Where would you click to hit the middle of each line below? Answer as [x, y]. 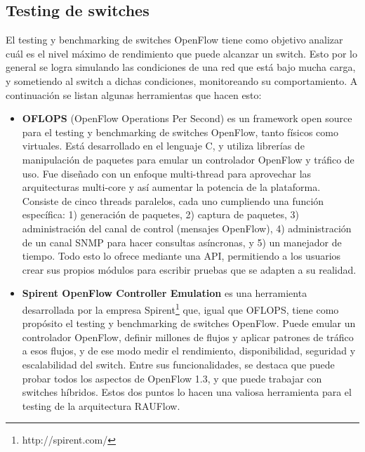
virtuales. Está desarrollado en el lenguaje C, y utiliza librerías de [163, 146]
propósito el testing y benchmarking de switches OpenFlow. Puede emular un [189, 323]
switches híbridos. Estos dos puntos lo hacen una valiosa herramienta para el [187, 392]
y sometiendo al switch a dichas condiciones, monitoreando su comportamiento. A [182, 80]
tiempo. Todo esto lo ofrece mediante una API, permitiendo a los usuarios [181, 256]
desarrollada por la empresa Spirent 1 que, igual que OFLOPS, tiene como [180, 308]
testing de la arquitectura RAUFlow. [101, 405]
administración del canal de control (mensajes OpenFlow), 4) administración [187, 228]
